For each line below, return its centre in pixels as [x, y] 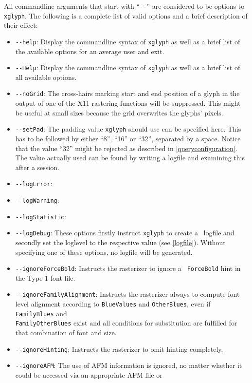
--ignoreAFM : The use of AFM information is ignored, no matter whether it [129, 365]
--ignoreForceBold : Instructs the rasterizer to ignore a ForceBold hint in [128, 268]
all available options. [46, 77]
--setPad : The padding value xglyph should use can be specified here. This [128, 129]
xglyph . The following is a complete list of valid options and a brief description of [126, 15]
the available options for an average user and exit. [90, 51]
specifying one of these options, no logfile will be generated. [104, 252]
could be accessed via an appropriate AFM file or [89, 374]
